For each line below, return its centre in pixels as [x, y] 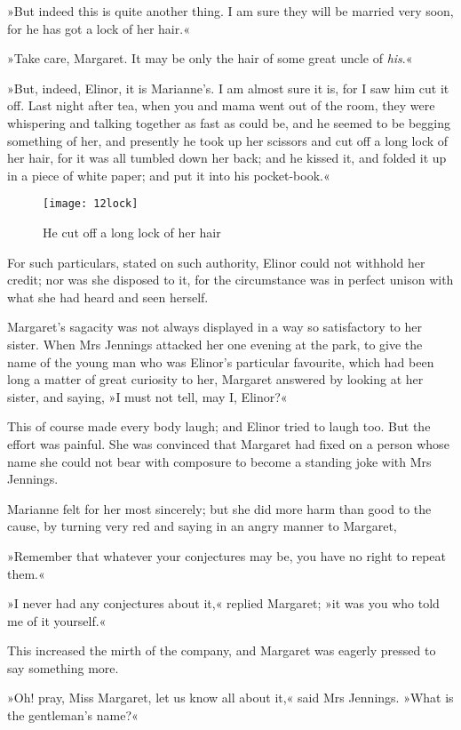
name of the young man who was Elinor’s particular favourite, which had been [221, 361]
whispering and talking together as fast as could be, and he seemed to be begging [229, 122]
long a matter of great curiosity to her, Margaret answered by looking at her [215, 379]
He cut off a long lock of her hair [132, 232]
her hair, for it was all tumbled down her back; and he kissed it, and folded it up [227, 158]
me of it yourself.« [57, 620]
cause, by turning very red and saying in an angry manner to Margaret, [202, 526]
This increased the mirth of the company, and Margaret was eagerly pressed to [222, 650]
